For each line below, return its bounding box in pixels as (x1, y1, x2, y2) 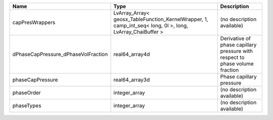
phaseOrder (12, 89, 41, 96)
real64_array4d (113, 51, 150, 57)
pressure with (220, 48, 253, 54)
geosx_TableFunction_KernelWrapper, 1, (113, 16, 208, 23)
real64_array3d (113, 76, 150, 83)
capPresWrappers (12, 19, 56, 26)
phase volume (220, 61, 254, 67)
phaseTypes (12, 102, 41, 109)
